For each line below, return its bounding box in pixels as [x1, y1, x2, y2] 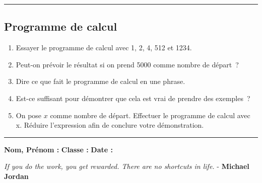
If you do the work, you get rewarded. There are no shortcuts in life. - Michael [4, 161, 249, 171]
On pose [16, 110, 42, 120]
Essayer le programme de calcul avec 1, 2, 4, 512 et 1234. [16, 42, 192, 53]
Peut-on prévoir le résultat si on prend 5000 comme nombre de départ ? [16, 59, 239, 69]
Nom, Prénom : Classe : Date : [4, 144, 113, 154]
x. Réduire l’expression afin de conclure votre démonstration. [16, 120, 204, 130]
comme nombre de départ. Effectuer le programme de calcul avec [50, 110, 250, 120]
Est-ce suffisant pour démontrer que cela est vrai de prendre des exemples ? [16, 93, 250, 103]
